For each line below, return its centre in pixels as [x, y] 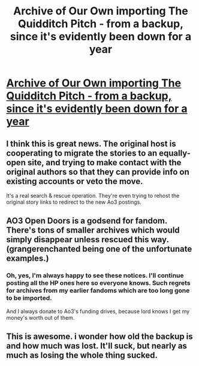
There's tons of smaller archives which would [93, 230]
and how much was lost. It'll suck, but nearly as [97, 346]
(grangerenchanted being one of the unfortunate [99, 249]
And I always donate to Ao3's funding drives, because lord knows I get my [98, 311]
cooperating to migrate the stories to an [82, 153]
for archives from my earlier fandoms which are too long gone [98, 291]
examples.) [28, 259]
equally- [174, 153]
